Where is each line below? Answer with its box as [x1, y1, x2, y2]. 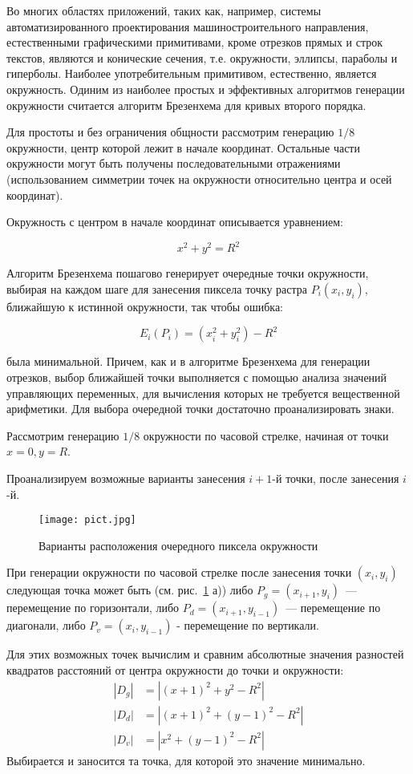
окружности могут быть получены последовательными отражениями [6, 155, 341, 172]
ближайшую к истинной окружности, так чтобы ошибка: [6, 298, 283, 314]
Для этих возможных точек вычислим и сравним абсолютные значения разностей [6, 646, 404, 663]
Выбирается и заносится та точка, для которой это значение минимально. [6, 752, 366, 768]
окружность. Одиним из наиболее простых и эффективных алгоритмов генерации [6, 80, 405, 97]
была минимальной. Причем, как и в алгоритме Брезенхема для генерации [6, 353, 370, 370]
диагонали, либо [6, 617, 86, 634]
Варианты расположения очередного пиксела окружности [38, 537, 318, 553]
